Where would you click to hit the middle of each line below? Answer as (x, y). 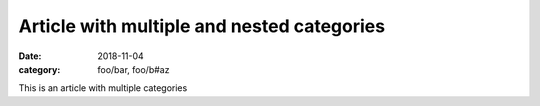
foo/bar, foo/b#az (133, 69)
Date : (30, 56)
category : (39, 69)
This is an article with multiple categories (103, 88)
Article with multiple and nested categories (201, 26)
